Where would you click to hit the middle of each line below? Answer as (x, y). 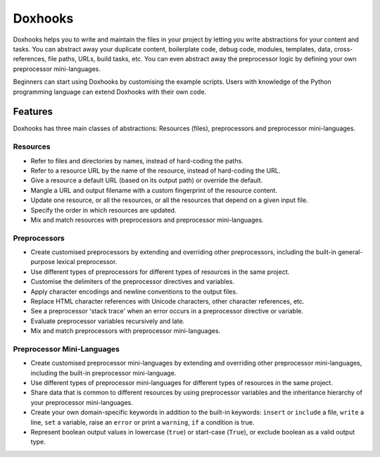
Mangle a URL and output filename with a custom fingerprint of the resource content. (154, 190)
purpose (43, 262)
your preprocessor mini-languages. (82, 402)
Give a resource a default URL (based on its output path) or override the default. (147, 180)
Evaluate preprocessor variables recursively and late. (108, 321)
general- (350, 252)
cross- (343, 49)
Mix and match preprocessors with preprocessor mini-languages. (126, 331)
